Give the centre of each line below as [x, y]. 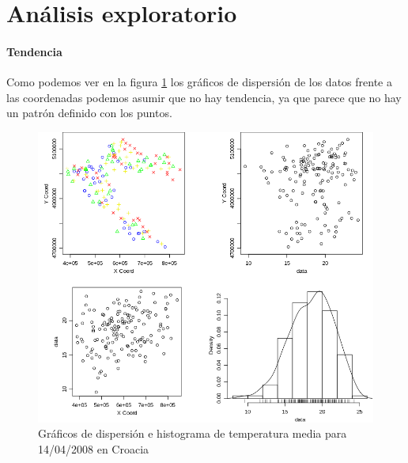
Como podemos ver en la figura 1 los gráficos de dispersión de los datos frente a [199, 82]
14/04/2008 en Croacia [94, 449]
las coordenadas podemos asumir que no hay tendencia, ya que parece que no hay [204, 97]
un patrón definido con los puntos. [89, 113]
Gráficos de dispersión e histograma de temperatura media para [193, 433]
